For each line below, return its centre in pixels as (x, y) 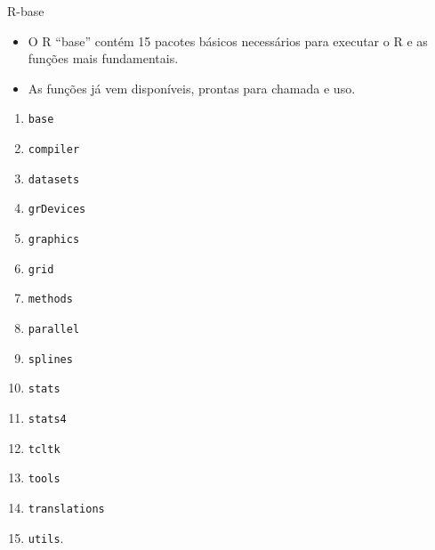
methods (50, 299)
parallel (54, 329)
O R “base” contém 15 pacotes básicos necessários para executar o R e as (228, 40)
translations (66, 509)
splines (50, 359)
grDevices (57, 210)
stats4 (47, 419)
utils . (46, 537)
